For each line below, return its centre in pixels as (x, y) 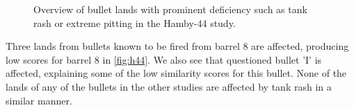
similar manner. (39, 100)
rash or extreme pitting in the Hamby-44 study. (135, 22)
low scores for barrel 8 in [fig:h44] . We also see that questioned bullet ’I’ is (164, 59)
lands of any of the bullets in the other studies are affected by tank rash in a (169, 86)
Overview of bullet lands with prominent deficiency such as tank (170, 9)
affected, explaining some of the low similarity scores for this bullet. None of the (176, 73)
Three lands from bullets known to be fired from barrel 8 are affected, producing (177, 46)
